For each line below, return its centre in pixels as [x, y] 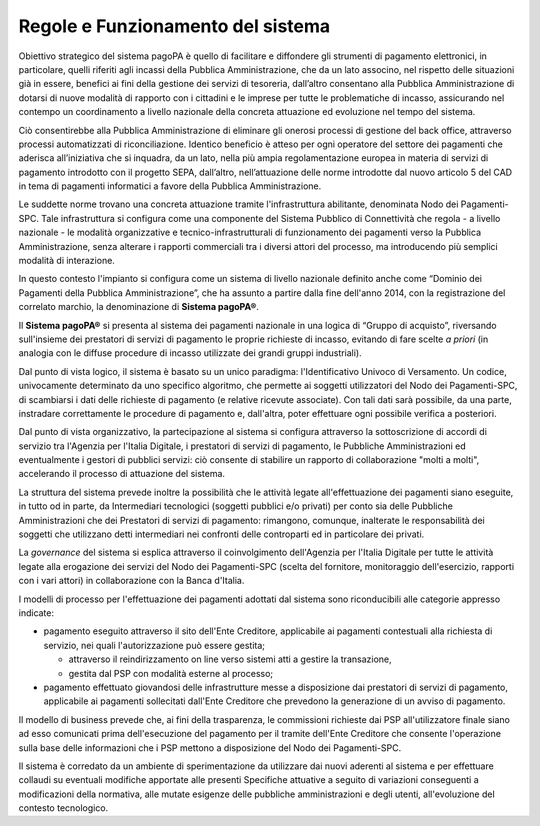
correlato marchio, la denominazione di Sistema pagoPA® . [139, 307]
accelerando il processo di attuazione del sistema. [121, 474]
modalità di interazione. [66, 261]
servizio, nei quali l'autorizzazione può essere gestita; [154, 645]
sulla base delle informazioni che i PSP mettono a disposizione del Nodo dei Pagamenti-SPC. [210, 747]
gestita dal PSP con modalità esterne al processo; [171, 673]
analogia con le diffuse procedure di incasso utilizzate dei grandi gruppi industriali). [190, 353]
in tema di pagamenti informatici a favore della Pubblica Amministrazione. [170, 186]
